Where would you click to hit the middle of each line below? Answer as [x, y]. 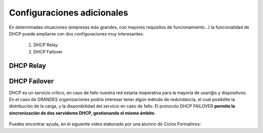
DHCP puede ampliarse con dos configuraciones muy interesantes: [76, 33]
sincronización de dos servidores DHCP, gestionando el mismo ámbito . [82, 113]
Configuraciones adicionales [69, 13]
